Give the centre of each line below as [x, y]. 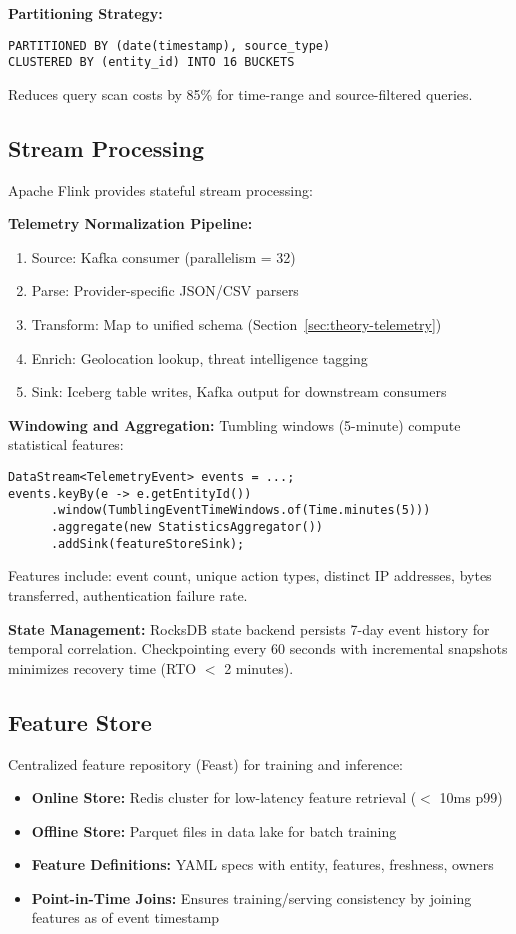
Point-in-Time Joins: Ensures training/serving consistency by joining [251, 897]
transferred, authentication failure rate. [128, 594]
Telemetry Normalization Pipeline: [130, 223]
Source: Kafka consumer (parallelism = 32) [163, 256]
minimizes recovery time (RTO [102, 667]
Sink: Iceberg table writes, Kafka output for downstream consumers [239, 391]
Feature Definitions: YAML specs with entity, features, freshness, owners [262, 864]
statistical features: [66, 444]
